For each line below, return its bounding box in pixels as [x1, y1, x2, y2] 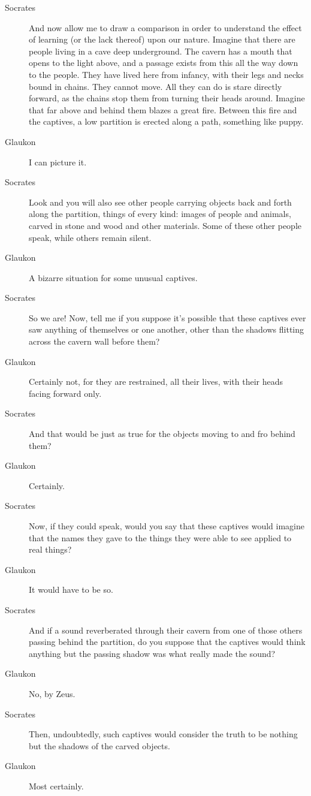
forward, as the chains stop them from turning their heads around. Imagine [29, 92, 305, 104]
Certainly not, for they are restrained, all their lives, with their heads [29, 375, 283, 388]
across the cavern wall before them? [29, 335, 160, 348]
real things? [29, 543, 72, 556]
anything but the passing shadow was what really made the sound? [29, 647, 276, 659]
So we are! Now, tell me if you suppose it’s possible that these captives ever [29, 311, 306, 324]
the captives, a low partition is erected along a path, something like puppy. [29, 115, 304, 128]
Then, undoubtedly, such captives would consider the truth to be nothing [29, 728, 298, 740]
